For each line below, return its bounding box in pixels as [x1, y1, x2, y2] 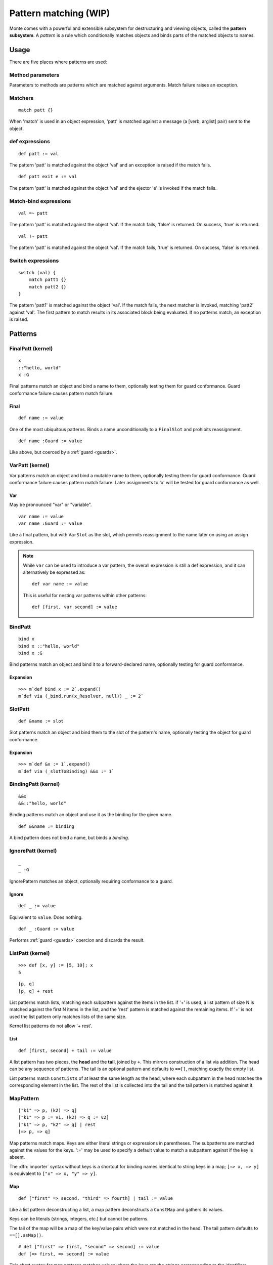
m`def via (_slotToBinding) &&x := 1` [18, 768, 115, 774]
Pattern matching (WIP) [9, 8, 110, 19]
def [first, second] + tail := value [18, 1047, 112, 1053]
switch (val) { [18, 270, 56, 275]
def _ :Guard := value [18, 926, 75, 932]
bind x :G [18, 650, 42, 656]
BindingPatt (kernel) [9, 781, 60, 788]
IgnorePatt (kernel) [9, 847, 57, 854]
